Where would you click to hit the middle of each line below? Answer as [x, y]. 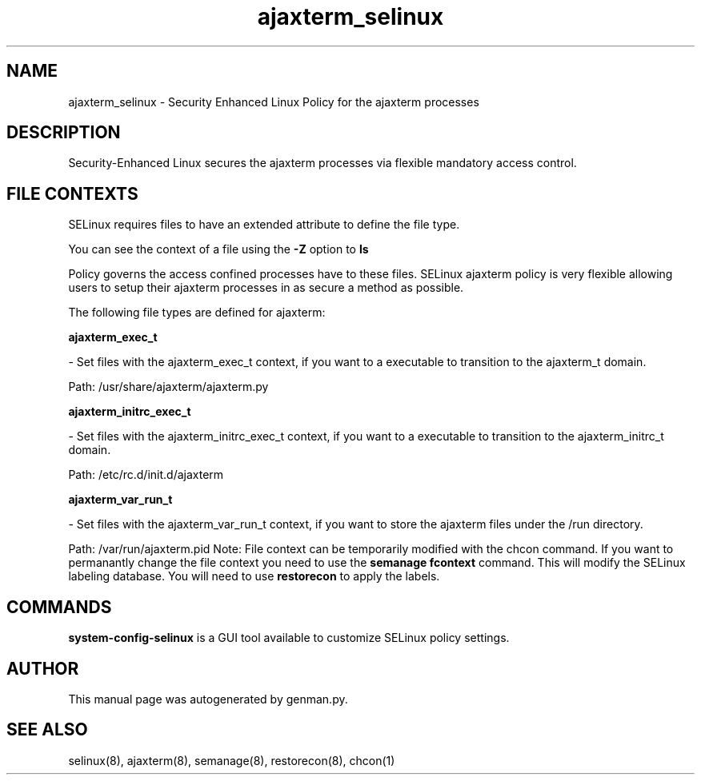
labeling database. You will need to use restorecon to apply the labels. [254, 576]
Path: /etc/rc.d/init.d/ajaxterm [146, 475]
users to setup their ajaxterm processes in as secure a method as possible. [266, 288]
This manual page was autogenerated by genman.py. [208, 699]
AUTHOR [43, 668]
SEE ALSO [47, 730]
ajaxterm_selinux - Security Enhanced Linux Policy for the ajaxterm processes [274, 102]
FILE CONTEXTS [72, 193]
